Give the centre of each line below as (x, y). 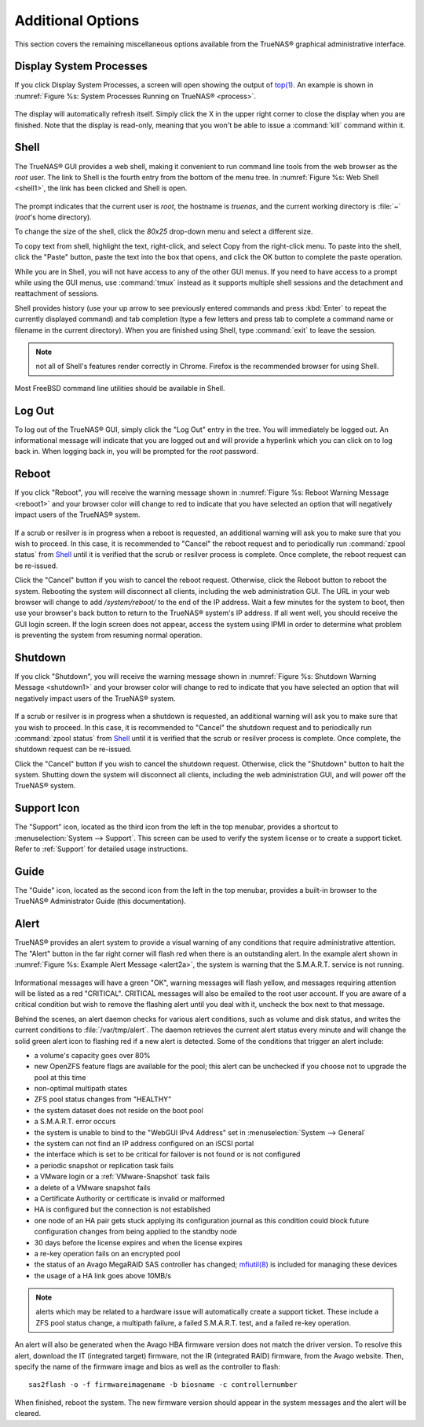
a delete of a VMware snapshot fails (92, 1187)
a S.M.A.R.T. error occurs (75, 1122)
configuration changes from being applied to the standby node (135, 1232)
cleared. (28, 1414)
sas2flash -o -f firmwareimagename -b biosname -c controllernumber (163, 1385)
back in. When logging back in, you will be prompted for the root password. (136, 452)
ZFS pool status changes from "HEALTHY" (103, 1099)
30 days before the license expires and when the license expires (138, 1242)
